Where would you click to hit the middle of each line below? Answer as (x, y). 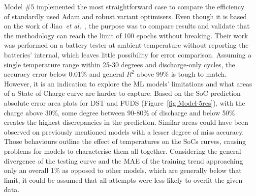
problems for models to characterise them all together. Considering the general (123, 151)
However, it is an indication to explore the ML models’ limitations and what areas (128, 83)
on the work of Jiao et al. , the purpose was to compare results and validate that (127, 26)
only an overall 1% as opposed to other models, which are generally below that (123, 170)
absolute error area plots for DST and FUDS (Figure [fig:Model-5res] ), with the (125, 102)
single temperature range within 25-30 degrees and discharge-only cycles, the (120, 64)
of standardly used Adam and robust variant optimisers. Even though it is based (126, 16)
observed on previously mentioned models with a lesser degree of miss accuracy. (124, 131)
